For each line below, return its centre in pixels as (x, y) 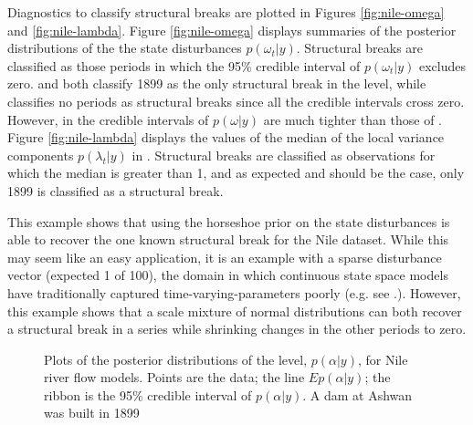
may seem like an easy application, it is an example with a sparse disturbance (225, 257)
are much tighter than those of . (352, 119)
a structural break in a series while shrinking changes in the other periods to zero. (237, 329)
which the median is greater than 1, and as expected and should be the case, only (236, 173)
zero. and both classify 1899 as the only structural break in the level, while (217, 83)
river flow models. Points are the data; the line (174, 377)
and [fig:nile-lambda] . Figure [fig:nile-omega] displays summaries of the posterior (232, 30)
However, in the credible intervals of (108, 119)
